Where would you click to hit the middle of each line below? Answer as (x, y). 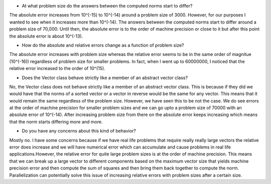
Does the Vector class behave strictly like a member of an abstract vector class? (105, 77)
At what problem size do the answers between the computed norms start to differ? (107, 6)
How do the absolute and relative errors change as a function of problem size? (103, 45)
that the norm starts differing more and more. (56, 121)
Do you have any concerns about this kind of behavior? (79, 131)
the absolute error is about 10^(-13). (46, 36)
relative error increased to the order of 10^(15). (57, 68)
